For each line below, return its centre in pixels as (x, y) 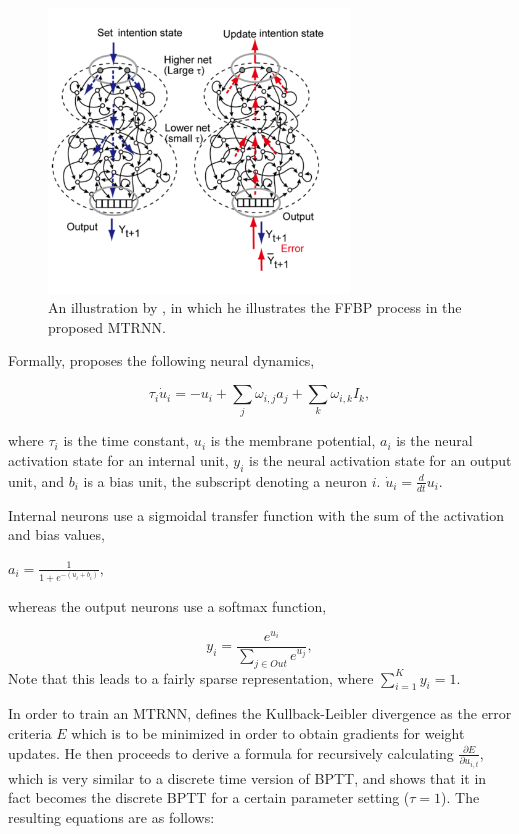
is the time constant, (126, 440)
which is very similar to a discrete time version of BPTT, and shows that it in (247, 777)
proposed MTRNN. (107, 326)
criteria (30, 733)
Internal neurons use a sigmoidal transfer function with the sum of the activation (256, 514)
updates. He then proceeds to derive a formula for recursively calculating (231, 752)
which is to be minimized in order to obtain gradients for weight (268, 733)
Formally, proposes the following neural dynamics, (161, 360)
